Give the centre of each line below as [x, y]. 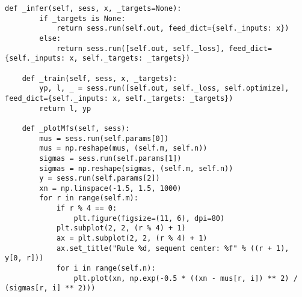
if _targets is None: [82, 18]
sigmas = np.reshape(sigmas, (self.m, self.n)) [136, 168]
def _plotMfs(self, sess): [76, 128]
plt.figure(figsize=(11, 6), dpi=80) [149, 218]
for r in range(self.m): [89, 198]
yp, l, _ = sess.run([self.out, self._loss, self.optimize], [164, 88]
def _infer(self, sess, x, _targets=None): [93, 8]
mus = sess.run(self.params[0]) [104, 138]
